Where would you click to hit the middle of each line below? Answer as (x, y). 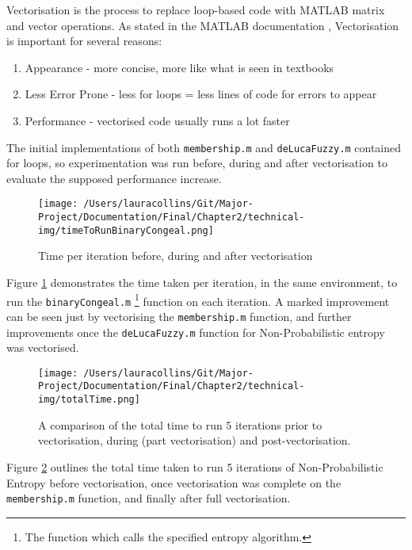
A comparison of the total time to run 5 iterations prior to (180, 424)
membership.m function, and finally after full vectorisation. (149, 498)
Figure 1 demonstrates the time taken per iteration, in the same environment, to (202, 282)
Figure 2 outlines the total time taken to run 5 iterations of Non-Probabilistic (195, 466)
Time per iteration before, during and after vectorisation (175, 256)
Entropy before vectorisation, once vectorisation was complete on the (174, 482)
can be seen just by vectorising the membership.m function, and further (179, 316)
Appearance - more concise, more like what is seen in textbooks (179, 67)
